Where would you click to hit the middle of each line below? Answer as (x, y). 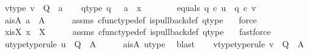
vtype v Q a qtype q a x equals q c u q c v (130, 7)
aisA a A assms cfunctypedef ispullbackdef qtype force (131, 19)
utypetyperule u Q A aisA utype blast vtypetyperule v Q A (154, 43)
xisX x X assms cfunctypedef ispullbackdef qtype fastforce (138, 32)
